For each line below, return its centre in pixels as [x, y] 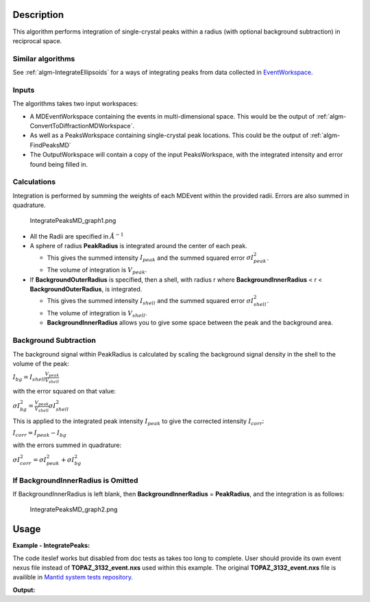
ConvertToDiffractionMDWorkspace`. [82, 125]
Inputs [24, 90]
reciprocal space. [37, 40]
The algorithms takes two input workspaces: [75, 104]
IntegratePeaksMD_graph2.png [74, 509]
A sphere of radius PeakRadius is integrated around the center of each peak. [139, 246]
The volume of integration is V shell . [97, 314]
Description [38, 15]
